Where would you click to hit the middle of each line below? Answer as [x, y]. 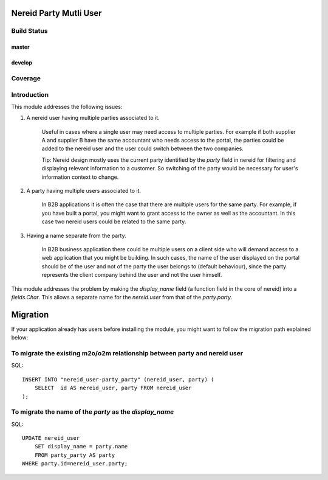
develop [22, 63]
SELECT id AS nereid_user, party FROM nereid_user [113, 388]
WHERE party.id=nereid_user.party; [75, 464]
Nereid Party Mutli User [57, 13]
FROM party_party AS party [75, 455]
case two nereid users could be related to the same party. [114, 221]
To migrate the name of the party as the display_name [93, 412]
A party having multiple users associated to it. [84, 191]
